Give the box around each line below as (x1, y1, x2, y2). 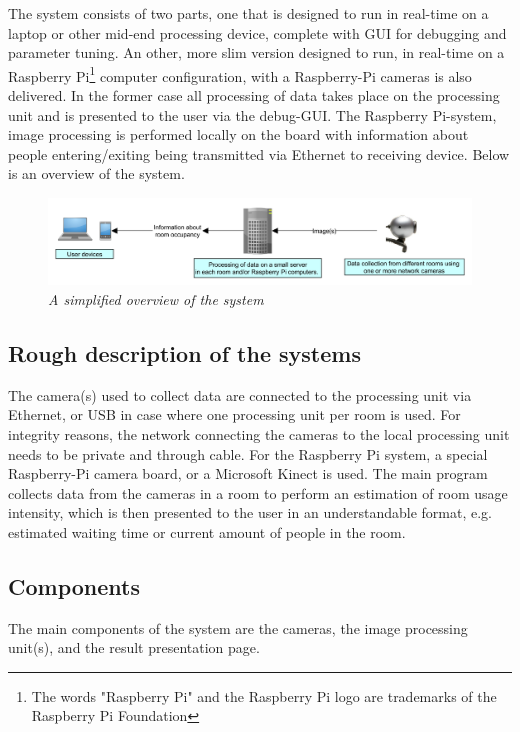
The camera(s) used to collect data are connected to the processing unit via (8, 384, 472, 405)
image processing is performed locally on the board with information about (8, 124, 469, 145)
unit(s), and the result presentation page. (8, 637, 260, 658)
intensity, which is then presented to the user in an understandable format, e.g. (8, 502, 492, 523)
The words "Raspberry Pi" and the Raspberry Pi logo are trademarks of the (31, 685, 497, 706)
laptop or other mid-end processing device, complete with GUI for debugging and (8, 22, 507, 43)
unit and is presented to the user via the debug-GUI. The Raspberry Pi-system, (8, 104, 497, 125)
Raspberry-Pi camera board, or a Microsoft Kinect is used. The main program (8, 463, 488, 484)
